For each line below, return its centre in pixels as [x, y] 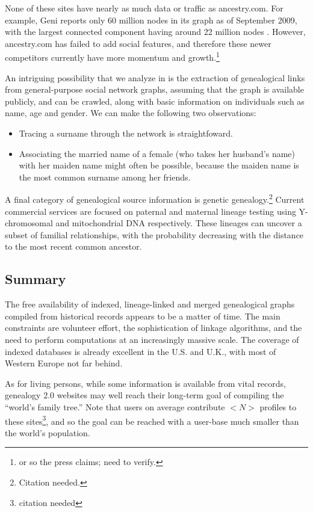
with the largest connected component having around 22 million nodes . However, [155, 32]
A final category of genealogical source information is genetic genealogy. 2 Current [155, 199]
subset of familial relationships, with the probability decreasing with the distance [154, 234]
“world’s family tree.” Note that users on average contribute [115, 406]
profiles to [278, 406]
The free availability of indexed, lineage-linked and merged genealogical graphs [150, 304]
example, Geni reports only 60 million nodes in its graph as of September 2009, [151, 20]
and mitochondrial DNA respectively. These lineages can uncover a [179, 223]
